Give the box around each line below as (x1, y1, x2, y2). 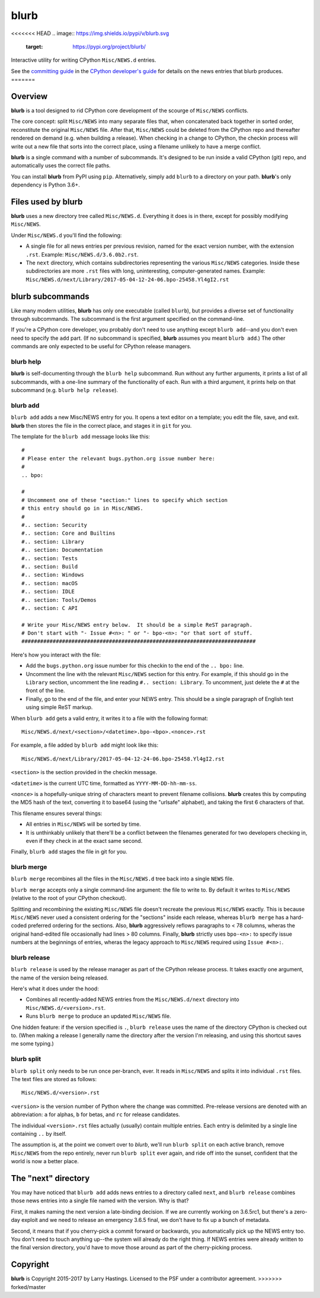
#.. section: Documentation (21, 547, 103, 554)
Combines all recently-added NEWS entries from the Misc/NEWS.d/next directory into (25, 996, 239, 1003)
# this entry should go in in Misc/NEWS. (21, 505, 143, 512)
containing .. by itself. (11, 1130, 67, 1137)
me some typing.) (11, 1040, 55, 1047)
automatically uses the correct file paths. (11, 162, 111, 169)
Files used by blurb (11, 197, 83, 207)
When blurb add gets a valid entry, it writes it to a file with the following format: (11, 715, 209, 722)
